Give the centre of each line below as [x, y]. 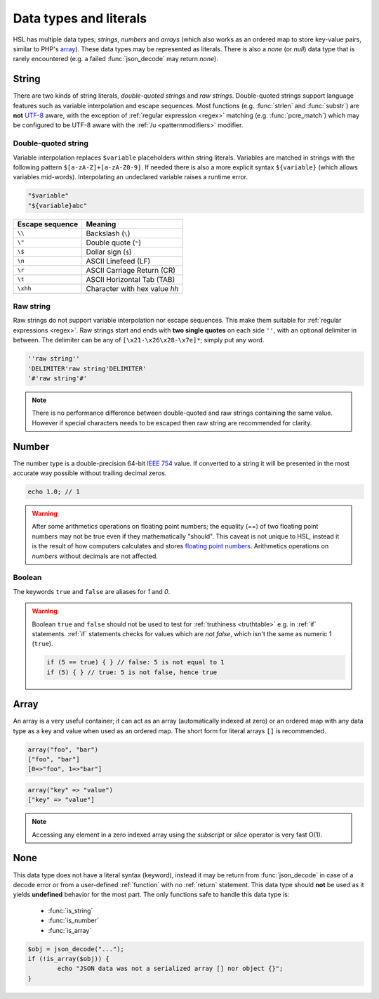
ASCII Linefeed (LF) [118, 261]
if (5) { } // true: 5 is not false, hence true [132, 672]
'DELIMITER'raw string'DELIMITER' [87, 368]
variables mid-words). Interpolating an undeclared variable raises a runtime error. [131, 177]
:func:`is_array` [70, 930]
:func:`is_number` [74, 920]
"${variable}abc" [58, 205]
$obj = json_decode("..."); [76, 949]
